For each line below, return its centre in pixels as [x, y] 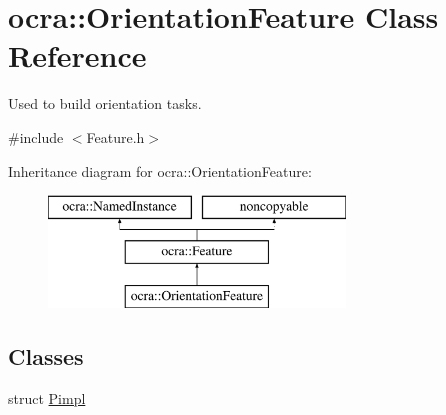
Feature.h [115, 136]
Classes [46, 356]
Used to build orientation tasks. [105, 103]
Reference [77, 55]
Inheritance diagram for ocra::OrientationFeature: [160, 170]
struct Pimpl [47, 398]
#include [36, 136]
